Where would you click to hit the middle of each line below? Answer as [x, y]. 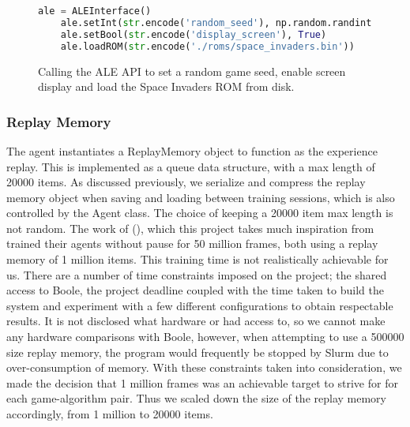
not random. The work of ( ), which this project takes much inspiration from [190, 228]
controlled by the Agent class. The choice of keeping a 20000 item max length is [200, 213]
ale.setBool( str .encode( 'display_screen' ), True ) [194, 34]
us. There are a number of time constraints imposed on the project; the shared [197, 274]
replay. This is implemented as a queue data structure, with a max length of [191, 166]
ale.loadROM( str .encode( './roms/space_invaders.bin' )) [207, 46]
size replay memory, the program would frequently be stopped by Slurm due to [197, 352]
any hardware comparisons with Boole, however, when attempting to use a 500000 [205, 337]
